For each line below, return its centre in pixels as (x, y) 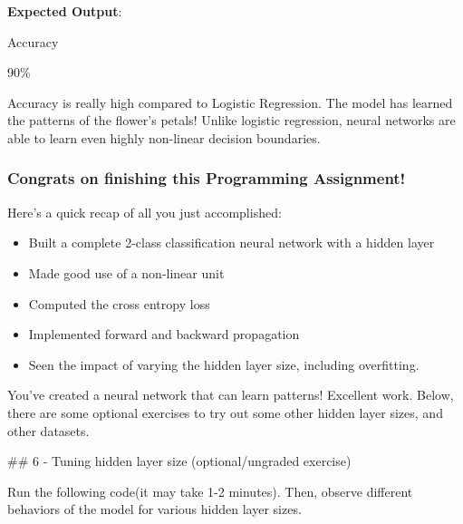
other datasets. (48, 430)
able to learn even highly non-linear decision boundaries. (164, 137)
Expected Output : (65, 11)
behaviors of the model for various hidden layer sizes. (154, 509)
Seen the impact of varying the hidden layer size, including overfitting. (224, 364)
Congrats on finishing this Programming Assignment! (207, 178)
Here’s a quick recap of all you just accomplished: (145, 212)
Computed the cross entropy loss (119, 303)
